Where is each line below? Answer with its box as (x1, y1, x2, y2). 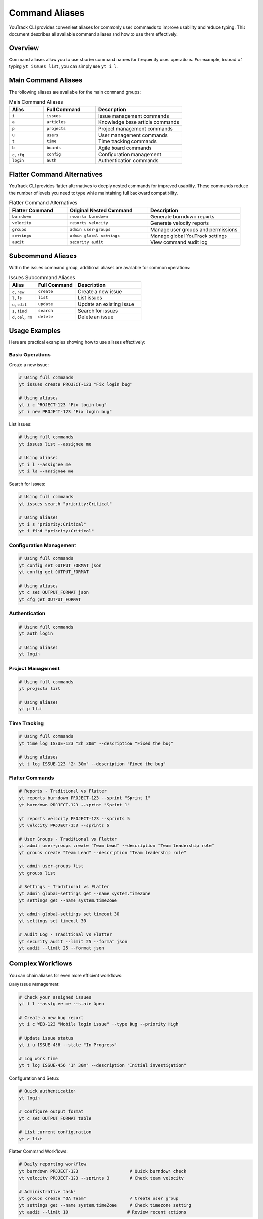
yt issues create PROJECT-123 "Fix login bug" (19, 381, 132, 387)
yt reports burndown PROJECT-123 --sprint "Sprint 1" (19, 795, 150, 801)
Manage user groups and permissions (150, 226, 238, 233)
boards (46, 145, 61, 151)
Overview (9, 44, 39, 52)
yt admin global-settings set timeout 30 (19, 911, 120, 917)
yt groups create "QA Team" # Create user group (19, 1196, 179, 1201)
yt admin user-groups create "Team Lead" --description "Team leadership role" (19, 843, 215, 848)
